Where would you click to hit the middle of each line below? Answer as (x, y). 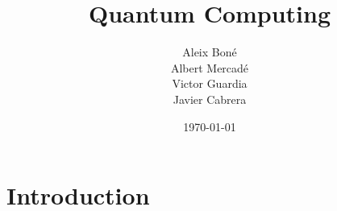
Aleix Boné (210, 52)
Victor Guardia (210, 83)
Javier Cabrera (210, 99)
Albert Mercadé (210, 67)
